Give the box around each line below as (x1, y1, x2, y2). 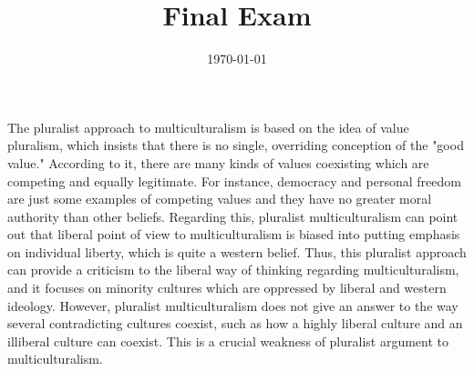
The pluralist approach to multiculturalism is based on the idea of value (7, 117, 409, 136)
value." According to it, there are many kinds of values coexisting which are (7, 153, 429, 172)
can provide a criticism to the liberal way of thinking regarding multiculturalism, (7, 260, 459, 279)
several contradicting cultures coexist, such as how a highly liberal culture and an (7, 314, 463, 333)
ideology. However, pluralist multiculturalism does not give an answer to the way (7, 296, 459, 315)
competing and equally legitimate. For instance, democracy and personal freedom (7, 171, 461, 190)
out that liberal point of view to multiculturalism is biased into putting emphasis (7, 225, 460, 244)
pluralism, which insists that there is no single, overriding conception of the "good (7, 135, 464, 155)
